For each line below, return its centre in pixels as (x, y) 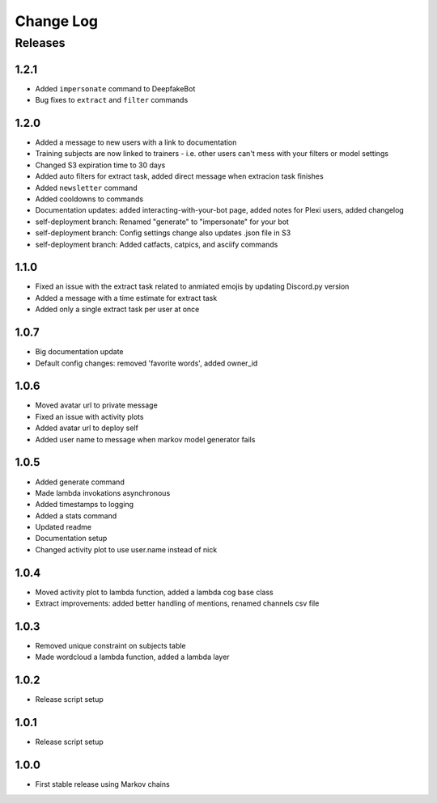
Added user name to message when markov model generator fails (145, 439)
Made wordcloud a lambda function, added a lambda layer (132, 657)
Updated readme (64, 527)
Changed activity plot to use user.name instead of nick (126, 549)
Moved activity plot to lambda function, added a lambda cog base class (155, 592)
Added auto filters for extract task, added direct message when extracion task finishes (179, 176)
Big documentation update (79, 352)
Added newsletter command (86, 188)
